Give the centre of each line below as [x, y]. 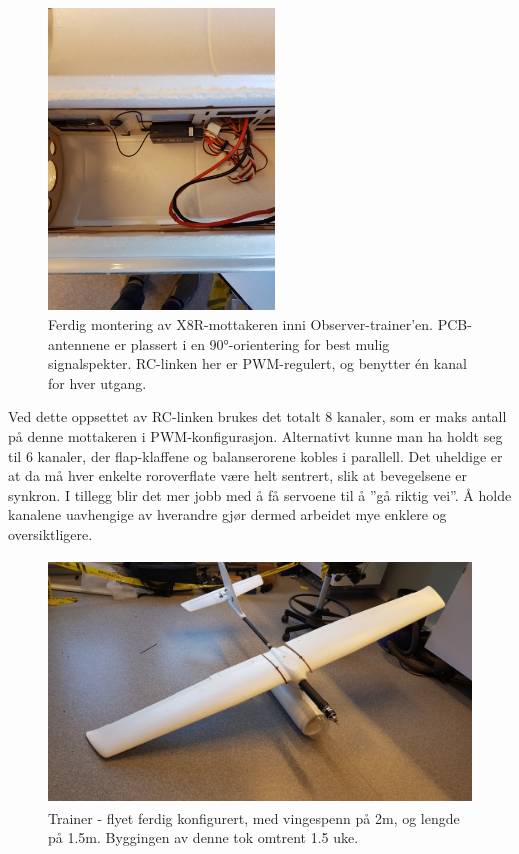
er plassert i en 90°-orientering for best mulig [252, 343]
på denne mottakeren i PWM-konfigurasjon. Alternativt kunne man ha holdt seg [255, 435]
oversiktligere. [50, 533]
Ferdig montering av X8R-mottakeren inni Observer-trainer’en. [240, 323]
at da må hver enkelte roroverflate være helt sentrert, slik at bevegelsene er [237, 475]
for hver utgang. [97, 382]
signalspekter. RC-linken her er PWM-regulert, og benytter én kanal [257, 363]
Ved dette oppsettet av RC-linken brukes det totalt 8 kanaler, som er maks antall [257, 416]
